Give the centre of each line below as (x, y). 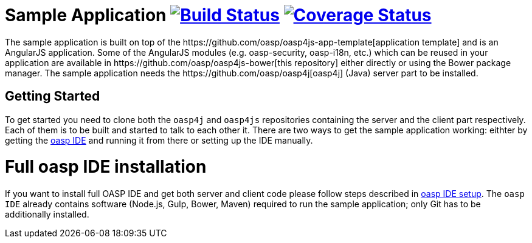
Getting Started (53, 96)
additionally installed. (47, 215)
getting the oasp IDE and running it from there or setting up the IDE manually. (159, 140)
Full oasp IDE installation (106, 167)
